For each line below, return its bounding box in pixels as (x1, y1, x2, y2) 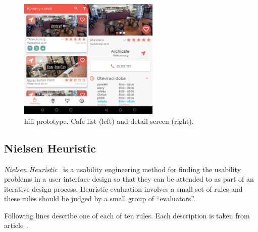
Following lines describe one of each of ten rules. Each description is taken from (4, 210, 250, 220)
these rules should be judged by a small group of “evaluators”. (4, 193, 195, 204)
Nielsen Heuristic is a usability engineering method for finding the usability (4, 164, 241, 174)
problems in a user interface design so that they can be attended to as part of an (4, 174, 254, 184)
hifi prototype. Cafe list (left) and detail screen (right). (24, 115, 194, 126)
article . (4, 220, 29, 230)
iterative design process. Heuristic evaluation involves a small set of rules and (4, 183, 243, 194)
